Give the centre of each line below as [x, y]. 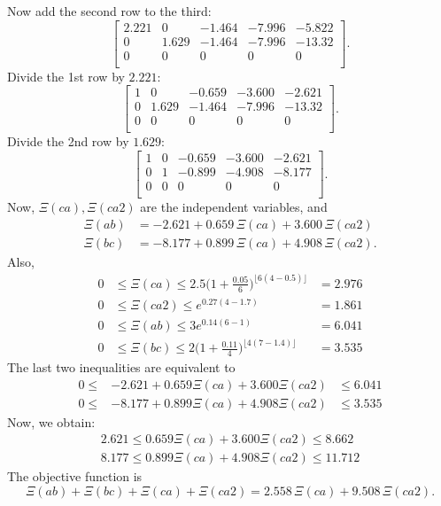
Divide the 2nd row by [68, 141]
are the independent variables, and [234, 207]
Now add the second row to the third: [109, 11]
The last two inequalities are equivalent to [121, 367]
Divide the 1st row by [66, 76]
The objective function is [75, 476]
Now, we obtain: [51, 421]
